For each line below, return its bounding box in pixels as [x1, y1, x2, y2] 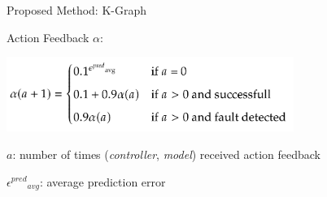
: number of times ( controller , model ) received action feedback [12, 145, 321, 162]
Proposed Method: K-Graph [7, 2, 146, 18]
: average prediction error [39, 173, 166, 190]
